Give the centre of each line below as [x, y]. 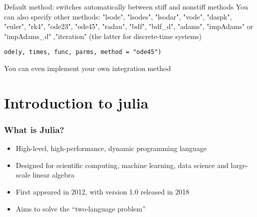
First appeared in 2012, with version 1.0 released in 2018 [102, 191]
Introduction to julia [76, 102]
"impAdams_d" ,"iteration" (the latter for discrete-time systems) [103, 36]
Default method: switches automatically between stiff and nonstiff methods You [126, 6]
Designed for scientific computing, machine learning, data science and [122, 165]
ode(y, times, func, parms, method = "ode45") [83, 52]
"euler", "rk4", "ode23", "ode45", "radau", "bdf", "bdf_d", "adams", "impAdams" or [129, 26]
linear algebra [53, 175]
